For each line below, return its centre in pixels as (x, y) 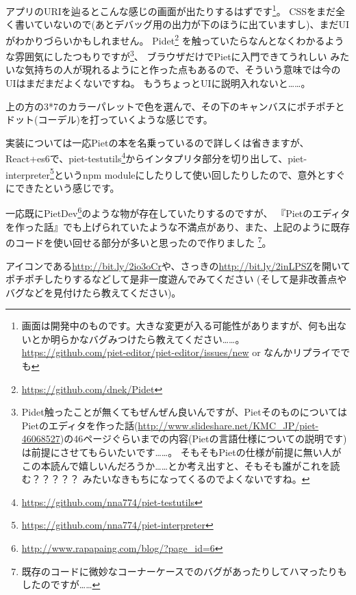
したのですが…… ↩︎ (61, 584)
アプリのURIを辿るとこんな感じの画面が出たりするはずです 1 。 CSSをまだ (171, 10)
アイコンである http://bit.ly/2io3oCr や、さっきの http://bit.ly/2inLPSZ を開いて (178, 265)
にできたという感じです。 (63, 187)
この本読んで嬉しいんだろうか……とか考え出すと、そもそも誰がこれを (176, 465)
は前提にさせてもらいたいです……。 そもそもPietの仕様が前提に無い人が (181, 452)
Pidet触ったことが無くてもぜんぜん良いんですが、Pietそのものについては (184, 412)
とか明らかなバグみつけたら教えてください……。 (138, 339)
